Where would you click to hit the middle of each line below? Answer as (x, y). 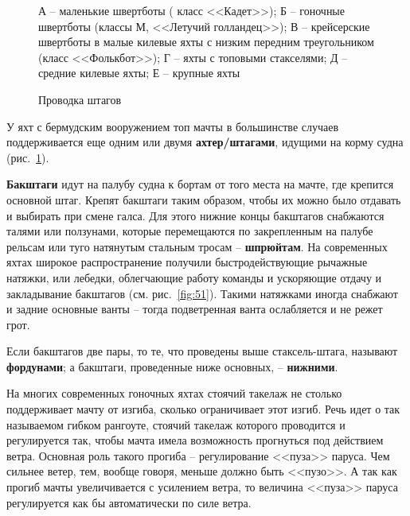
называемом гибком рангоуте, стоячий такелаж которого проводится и (176, 424)
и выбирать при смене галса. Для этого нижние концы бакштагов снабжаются (195, 215)
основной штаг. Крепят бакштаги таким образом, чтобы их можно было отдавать (204, 199)
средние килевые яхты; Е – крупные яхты (139, 73)
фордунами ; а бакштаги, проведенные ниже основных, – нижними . (172, 366)
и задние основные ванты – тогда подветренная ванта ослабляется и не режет (195, 309)
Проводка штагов (80, 99)
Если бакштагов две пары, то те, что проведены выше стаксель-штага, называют (202, 351)
